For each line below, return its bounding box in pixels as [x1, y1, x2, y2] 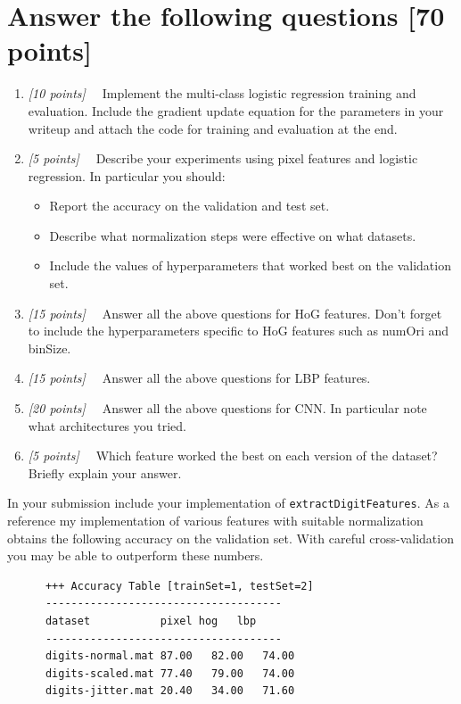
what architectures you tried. [28, 416, 186, 435]
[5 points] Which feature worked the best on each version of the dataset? [28, 446, 438, 465]
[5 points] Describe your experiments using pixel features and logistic [28, 149, 418, 168]
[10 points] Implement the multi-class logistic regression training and [28, 84, 416, 103]
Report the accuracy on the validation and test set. [49, 196, 330, 215]
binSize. [28, 338, 71, 357]
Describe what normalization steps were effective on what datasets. [49, 226, 416, 244]
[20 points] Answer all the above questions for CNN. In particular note [28, 399, 427, 418]
